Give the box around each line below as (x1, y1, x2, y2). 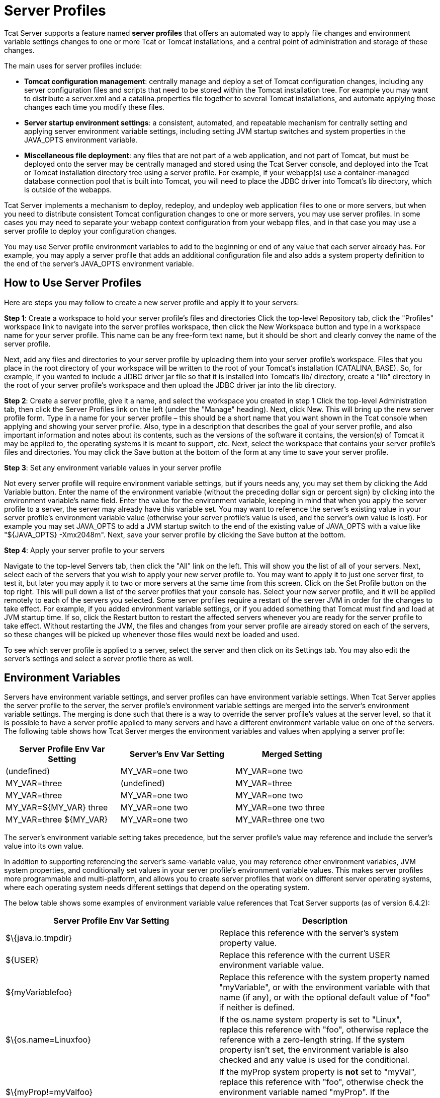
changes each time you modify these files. (24, 102, 165, 111)
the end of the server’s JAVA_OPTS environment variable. (4, 259, 194, 268)
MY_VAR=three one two (235, 814, 325, 825)
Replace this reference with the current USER (219, 950, 390, 960)
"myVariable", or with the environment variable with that (219, 982, 430, 993)
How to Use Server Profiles (4, 277, 142, 290)
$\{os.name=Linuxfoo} (6, 1035, 91, 1045)
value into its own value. (4, 842, 84, 851)
